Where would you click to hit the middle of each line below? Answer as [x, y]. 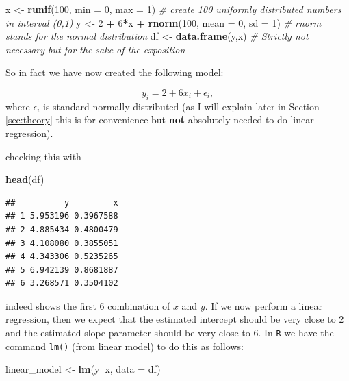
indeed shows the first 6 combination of [88, 305]
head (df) [25, 179]
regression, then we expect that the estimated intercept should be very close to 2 [175, 319]
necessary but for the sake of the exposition [95, 49]
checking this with [43, 156]
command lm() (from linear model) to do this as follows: [125, 346]
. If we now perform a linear [263, 305]
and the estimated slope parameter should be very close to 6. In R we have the [170, 333]
